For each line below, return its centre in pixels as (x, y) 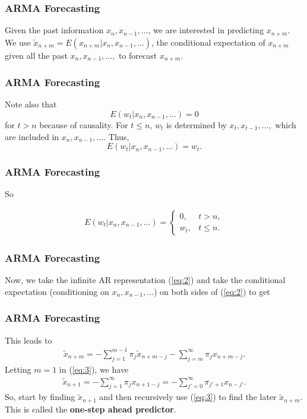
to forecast (138, 55)
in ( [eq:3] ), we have (94, 369)
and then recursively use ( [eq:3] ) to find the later (188, 397)
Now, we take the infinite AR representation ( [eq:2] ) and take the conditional (145, 280)
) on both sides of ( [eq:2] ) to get (212, 291)
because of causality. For (84, 124)
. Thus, (116, 136)
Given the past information (54, 30)
